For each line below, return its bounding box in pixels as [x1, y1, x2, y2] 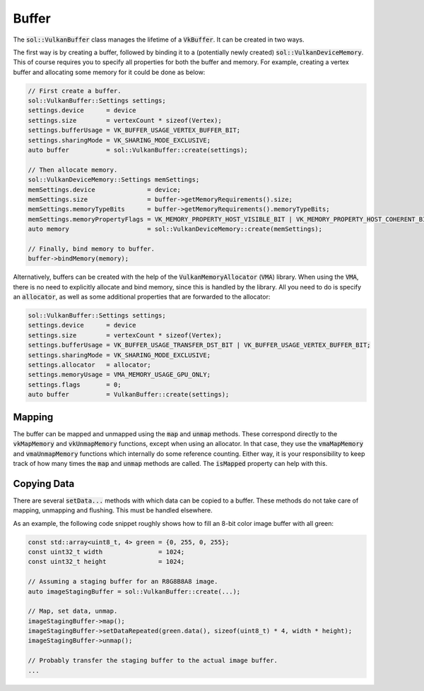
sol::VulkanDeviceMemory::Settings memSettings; [28, 176, 200, 184]
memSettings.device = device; [28, 186, 182, 193]
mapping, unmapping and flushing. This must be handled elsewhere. [13, 506, 213, 515]
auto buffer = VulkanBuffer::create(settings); [28, 390, 230, 399]
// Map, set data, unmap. [28, 607, 118, 615]
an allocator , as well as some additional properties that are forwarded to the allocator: [13, 293, 271, 301]
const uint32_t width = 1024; [28, 548, 185, 555]
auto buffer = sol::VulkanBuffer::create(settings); [28, 146, 248, 155]
